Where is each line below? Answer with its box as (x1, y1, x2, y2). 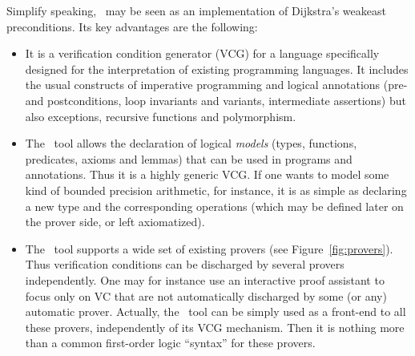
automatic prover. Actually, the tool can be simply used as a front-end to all (25, 303, 406, 320)
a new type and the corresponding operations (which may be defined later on (25, 197, 404, 214)
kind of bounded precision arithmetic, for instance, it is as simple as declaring (25, 181, 407, 198)
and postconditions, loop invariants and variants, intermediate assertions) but (25, 91, 406, 108)
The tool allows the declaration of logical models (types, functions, (25, 135, 357, 152)
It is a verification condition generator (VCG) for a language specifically (25, 45, 380, 62)
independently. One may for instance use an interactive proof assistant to (25, 271, 385, 288)
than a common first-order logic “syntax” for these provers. (25, 334, 316, 351)
